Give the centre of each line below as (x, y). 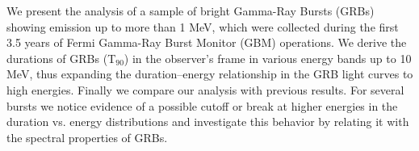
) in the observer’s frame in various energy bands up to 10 (268, 58)
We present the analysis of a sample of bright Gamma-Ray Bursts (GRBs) (191, 10)
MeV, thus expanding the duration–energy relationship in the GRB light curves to (210, 74)
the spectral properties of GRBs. (87, 137)
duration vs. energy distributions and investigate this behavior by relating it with (208, 122)
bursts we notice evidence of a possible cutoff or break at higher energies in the (202, 105)
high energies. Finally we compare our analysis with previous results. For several (205, 89)
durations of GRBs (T (61, 58)
